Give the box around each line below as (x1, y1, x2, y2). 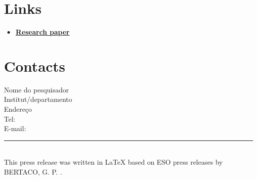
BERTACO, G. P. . (4, 167, 62, 177)
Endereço (4, 104, 32, 114)
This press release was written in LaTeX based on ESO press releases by (4, 157, 223, 167)
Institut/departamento (4, 94, 72, 104)
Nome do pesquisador (4, 84, 69, 94)
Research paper (15, 27, 70, 37)
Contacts (4, 55, 66, 76)
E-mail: (4, 123, 26, 134)
